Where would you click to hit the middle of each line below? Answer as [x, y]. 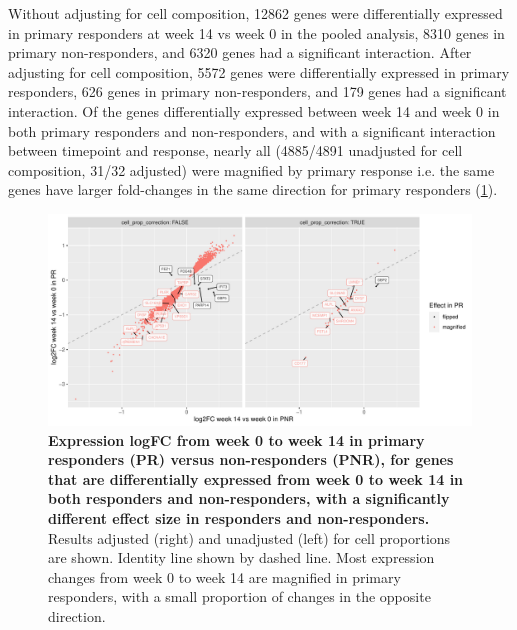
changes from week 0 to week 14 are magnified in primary [224, 576]
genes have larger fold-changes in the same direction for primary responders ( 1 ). [253, 189]
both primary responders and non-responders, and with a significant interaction [252, 130]
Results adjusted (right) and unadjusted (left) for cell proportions [249, 537]
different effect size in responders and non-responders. [239, 517]
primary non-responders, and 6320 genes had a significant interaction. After [240, 52]
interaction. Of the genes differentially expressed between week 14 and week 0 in [254, 110]
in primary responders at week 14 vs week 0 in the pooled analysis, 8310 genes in [256, 32]
